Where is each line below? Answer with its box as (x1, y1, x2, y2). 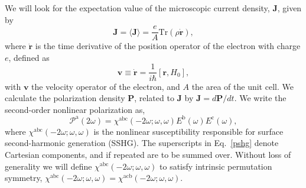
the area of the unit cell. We (191, 80, 294, 92)
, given (277, 2, 302, 14)
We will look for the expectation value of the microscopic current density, (5, 2, 270, 14)
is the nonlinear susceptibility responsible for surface (93, 125, 284, 137)
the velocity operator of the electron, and (31, 80, 180, 92)
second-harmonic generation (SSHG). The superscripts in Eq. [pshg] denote (5, 137, 279, 149)
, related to (134, 92, 174, 104)
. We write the (234, 92, 287, 104)
